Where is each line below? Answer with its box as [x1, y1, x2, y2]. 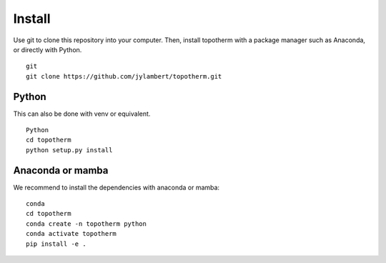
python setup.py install [26, 146, 113, 154]
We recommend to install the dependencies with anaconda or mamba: [13, 183, 220, 192]
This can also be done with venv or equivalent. [13, 109, 151, 118]
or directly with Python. [13, 45, 82, 54]
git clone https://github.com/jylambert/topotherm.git [26, 72, 222, 80]
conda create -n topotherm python [26, 219, 147, 228]
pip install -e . [26, 239, 86, 248]
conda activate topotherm [26, 229, 117, 238]
